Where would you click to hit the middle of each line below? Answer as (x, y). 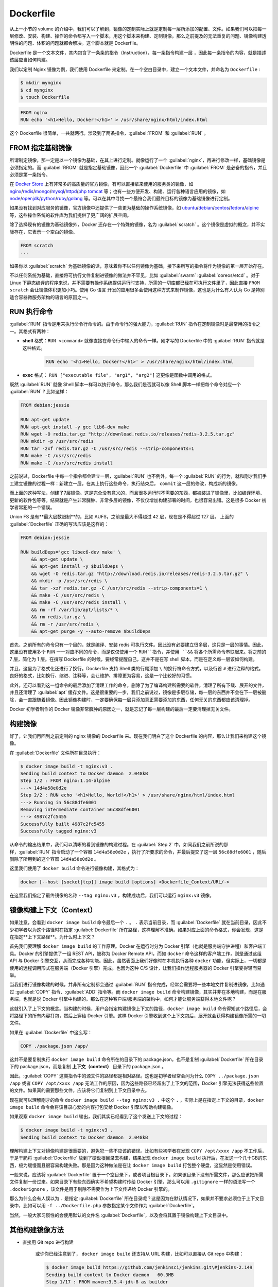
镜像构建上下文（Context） (53, 910)
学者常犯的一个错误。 (32, 508)
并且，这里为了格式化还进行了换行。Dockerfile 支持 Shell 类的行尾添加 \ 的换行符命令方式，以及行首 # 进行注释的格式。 (136, 669)
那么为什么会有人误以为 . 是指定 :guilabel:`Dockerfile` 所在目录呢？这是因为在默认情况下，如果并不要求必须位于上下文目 (137, 1198)
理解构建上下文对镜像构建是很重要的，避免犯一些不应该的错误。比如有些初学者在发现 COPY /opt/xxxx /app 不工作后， (138, 1151)
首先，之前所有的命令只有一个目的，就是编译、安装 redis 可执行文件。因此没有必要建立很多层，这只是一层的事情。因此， (138, 645)
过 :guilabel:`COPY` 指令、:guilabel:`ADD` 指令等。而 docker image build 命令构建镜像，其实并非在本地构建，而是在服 (138, 992)
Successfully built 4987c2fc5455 (63, 824)
